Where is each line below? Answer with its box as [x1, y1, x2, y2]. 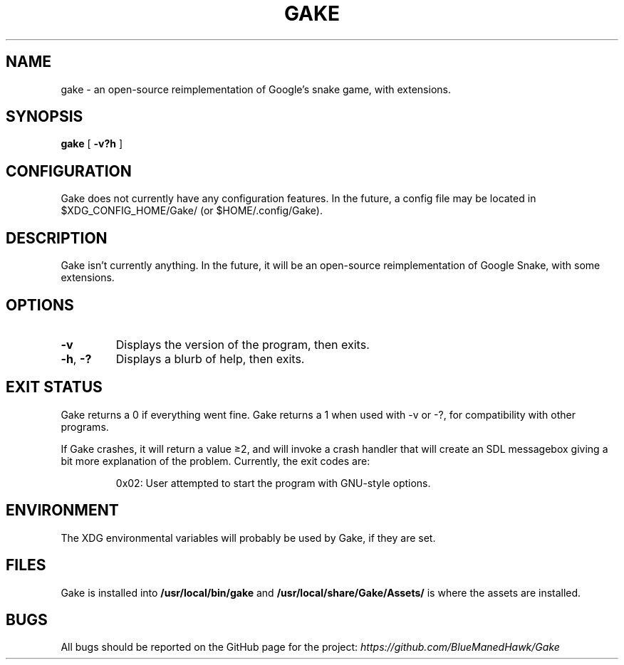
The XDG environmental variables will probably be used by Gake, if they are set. [61, 531, 436, 544]
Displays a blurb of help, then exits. [115, 351, 305, 366]
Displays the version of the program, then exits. [115, 337, 370, 352]
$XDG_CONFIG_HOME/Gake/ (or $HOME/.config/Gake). [61, 204, 323, 217]
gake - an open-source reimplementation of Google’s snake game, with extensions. [61, 83, 451, 95]
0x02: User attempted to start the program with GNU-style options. [115, 476, 431, 489]
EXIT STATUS [6, 378, 103, 397]
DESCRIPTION [6, 229, 108, 247]
